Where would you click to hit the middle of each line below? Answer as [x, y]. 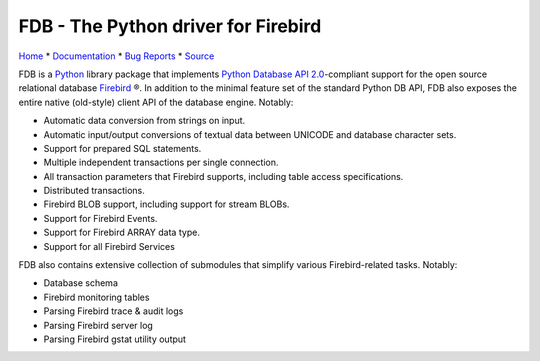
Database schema [81, 283]
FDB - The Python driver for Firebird [170, 26]
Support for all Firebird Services [109, 246]
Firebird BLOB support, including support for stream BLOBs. [166, 204]
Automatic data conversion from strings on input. [144, 121]
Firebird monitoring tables [96, 297]
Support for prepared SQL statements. [122, 148]
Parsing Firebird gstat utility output [115, 339]
